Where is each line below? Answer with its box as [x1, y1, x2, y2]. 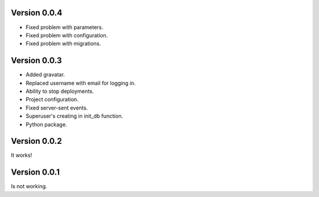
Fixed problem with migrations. [25, 40, 102, 47]
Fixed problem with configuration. [25, 31, 108, 38]
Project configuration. [25, 96, 79, 103]
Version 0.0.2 [11, 136, 62, 146]
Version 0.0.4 [11, 8, 63, 18]
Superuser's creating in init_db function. [25, 112, 123, 120]
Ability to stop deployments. [25, 88, 94, 95]
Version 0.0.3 [11, 56, 62, 66]
